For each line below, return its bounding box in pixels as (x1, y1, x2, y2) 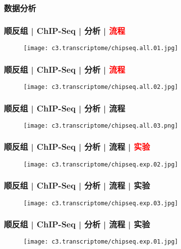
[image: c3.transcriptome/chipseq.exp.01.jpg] (24, 238, 178, 246)
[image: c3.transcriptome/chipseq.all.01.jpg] (24, 45, 178, 52)
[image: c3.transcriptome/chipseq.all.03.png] (24, 122, 178, 129)
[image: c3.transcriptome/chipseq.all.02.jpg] (24, 83, 178, 90)
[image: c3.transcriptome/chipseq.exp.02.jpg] (24, 161, 178, 168)
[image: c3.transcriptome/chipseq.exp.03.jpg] (24, 199, 178, 207)
